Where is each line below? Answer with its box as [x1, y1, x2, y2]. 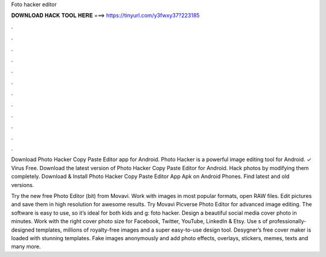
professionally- [269, 218, 307, 225]
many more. [11, 243, 41, 250]
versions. [11, 181, 34, 188]
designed [11, 226, 35, 233]
